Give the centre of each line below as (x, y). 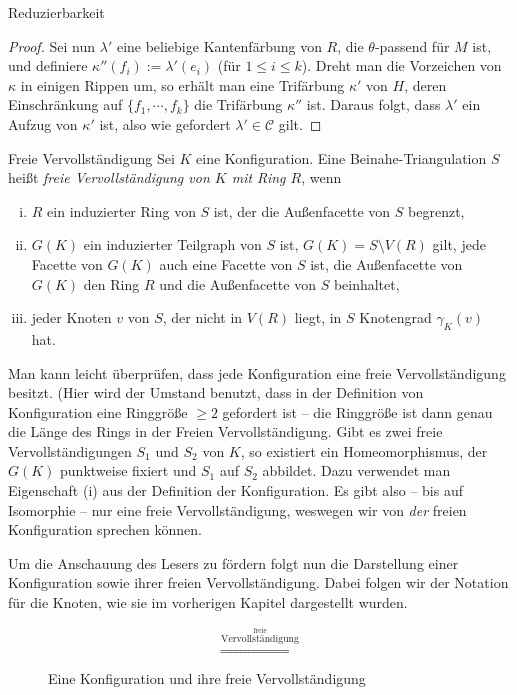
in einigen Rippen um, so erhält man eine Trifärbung (182, 84)
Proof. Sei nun (52, 45)
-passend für (412, 45)
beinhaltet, (366, 283)
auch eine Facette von (226, 263)
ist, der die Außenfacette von (302, 210)
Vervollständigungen (70, 450)
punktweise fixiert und (128, 470)
